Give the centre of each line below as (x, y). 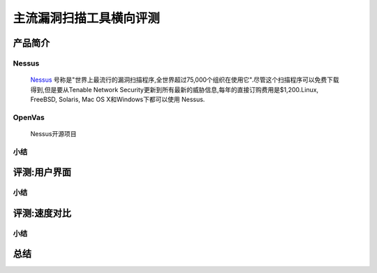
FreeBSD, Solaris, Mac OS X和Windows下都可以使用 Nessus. (118, 99)
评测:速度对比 (42, 213)
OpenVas (29, 117)
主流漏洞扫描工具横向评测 (87, 18)
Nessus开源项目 (53, 133)
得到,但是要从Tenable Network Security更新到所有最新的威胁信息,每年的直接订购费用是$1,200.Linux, (175, 89)
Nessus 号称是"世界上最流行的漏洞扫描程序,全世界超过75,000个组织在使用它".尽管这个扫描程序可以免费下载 (185, 80)
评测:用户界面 (42, 172)
